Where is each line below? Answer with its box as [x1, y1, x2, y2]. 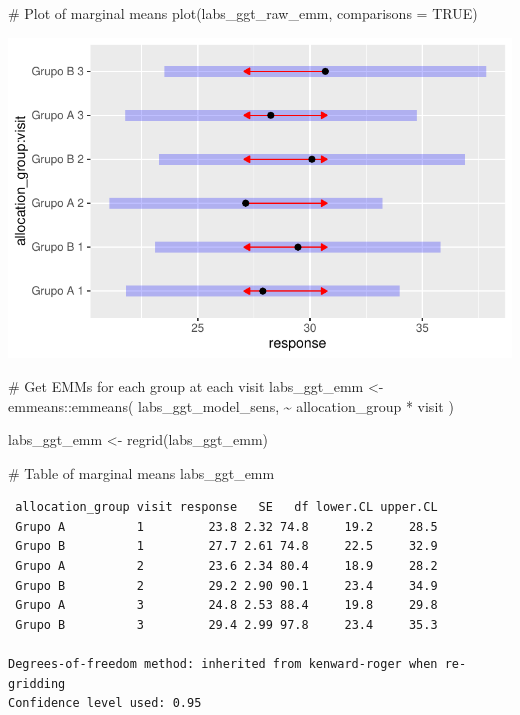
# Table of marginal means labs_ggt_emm [8, 462, 275, 483]
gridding [8, 676, 66, 691]
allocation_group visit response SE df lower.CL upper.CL [15, 500, 438, 515]
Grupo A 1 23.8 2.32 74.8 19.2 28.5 [15, 519, 438, 534]
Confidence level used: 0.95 [8, 696, 202, 711]
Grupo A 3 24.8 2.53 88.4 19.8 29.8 [15, 598, 438, 613]
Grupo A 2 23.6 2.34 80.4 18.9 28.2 [15, 559, 438, 574]
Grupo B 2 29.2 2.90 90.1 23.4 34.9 [15, 578, 438, 593]
